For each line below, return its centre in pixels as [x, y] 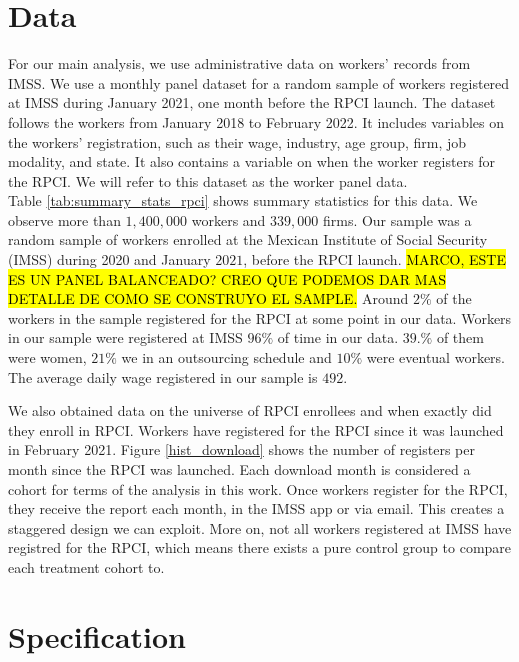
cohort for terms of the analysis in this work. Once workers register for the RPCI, [258, 488]
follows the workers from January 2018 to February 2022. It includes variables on [256, 121]
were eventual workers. [435, 357]
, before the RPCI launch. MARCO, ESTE [374, 259]
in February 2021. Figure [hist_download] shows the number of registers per [241, 449]
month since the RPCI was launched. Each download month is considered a [239, 469]
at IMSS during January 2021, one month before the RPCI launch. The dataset [252, 102]
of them [460, 337]
